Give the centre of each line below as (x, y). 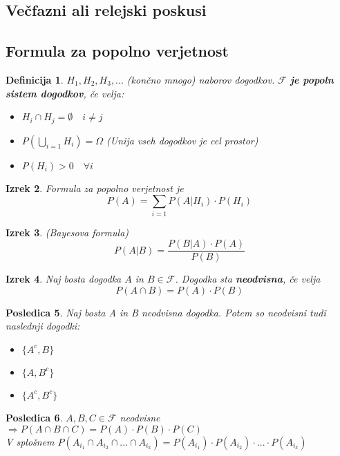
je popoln (312, 79)
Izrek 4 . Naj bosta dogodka (64, 279)
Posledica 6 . (34, 417)
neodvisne (140, 417)
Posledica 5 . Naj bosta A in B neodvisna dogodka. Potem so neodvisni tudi (166, 312)
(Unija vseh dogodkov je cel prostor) (182, 140)
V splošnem (30, 441)
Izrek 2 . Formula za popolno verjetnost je (95, 188)
